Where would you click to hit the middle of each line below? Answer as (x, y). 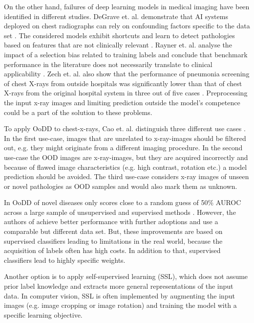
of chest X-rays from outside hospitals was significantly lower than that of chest (123, 83)
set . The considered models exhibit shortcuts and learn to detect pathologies (119, 35)
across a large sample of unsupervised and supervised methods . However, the (120, 212)
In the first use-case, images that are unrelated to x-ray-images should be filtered (125, 138)
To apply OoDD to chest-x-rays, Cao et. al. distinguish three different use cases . (125, 128)
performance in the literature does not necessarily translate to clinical (108, 64)
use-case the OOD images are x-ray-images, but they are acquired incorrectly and (126, 157)
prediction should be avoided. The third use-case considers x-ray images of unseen (127, 176)
